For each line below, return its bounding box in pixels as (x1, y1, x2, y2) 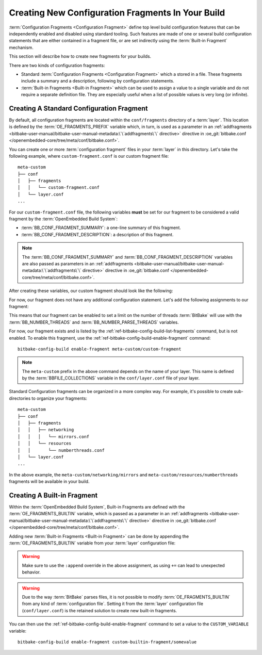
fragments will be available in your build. (9, 478, 90, 485)
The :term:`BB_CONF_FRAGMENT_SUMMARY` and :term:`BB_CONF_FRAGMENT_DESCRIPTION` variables (22, 254, 233, 260)
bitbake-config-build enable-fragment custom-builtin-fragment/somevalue (17, 639, 197, 645)
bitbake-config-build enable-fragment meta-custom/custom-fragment (17, 346, 181, 352)
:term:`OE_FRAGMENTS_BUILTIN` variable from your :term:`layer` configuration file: (9, 540, 176, 546)
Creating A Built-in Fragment (9, 491, 98, 499)
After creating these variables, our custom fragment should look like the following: (9, 288, 173, 294)
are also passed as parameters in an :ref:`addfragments (22, 261, 133, 266)
